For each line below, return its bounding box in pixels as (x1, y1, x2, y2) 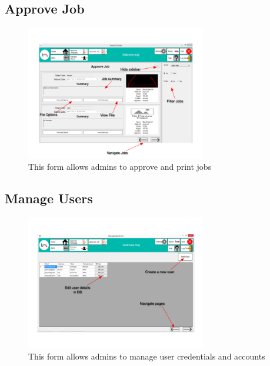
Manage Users (5, 189, 93, 207)
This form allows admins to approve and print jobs (28, 160, 212, 173)
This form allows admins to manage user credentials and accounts (28, 350, 265, 362)
